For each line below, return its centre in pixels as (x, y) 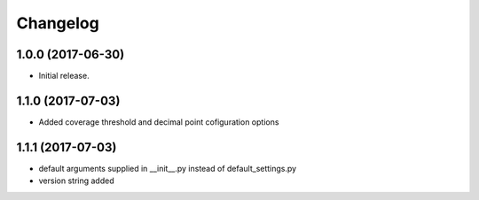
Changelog (58, 23)
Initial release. (64, 76)
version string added (76, 181)
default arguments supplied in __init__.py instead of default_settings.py (168, 168)
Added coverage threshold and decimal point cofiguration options (159, 122)
